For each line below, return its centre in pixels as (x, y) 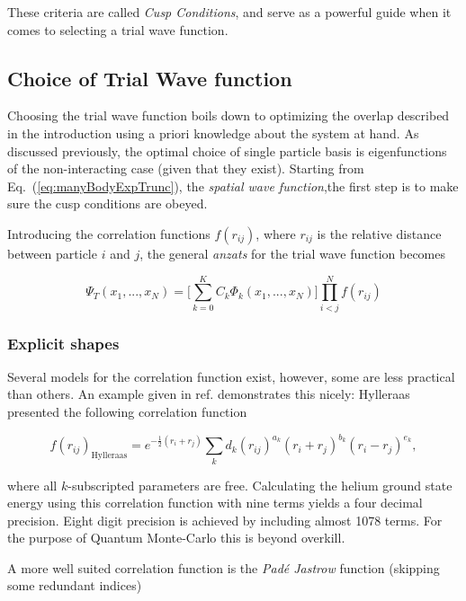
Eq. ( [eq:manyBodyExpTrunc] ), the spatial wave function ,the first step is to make (233, 186)
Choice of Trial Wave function (150, 78)
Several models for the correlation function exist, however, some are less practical (231, 376)
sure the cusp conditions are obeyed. (108, 203)
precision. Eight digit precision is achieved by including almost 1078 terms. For (225, 520)
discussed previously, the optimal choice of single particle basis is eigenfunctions (227, 150)
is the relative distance (379, 233)
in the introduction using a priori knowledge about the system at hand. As (213, 133)
